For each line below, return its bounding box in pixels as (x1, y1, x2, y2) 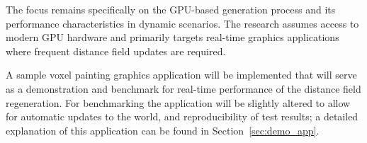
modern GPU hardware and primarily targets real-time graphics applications (6, 30, 339, 45)
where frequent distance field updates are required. (6, 43, 226, 58)
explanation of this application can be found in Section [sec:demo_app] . (6, 122, 320, 137)
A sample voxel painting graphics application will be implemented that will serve (6, 67, 357, 82)
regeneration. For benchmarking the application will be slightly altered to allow (6, 95, 351, 110)
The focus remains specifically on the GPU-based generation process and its (6, 2, 336, 16)
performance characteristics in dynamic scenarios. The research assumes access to (6, 16, 359, 30)
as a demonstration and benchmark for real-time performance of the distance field (6, 81, 361, 96)
